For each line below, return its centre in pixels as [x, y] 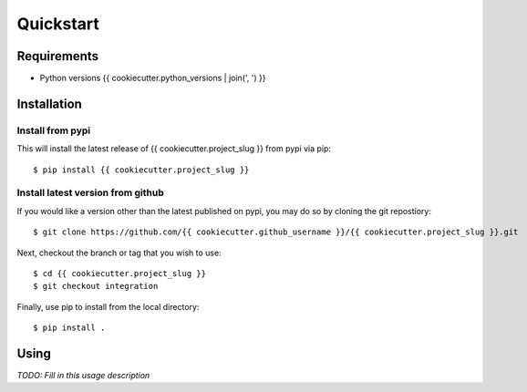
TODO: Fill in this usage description [83, 375]
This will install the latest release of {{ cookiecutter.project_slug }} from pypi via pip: [174, 149]
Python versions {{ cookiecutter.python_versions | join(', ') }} [153, 78]
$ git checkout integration [96, 286]
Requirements [58, 56]
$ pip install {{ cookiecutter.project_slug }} [141, 170]
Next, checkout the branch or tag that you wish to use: [119, 253]
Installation [49, 103]
